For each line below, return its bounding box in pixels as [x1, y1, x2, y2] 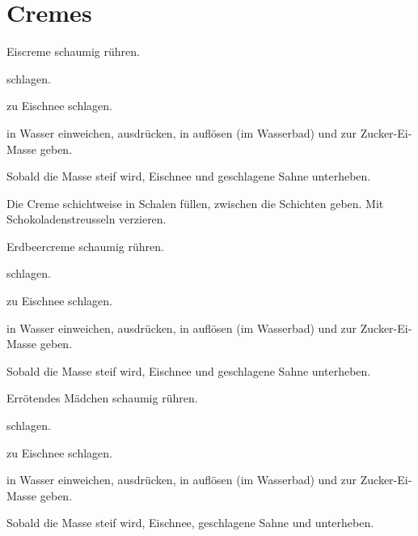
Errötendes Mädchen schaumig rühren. [6, 389, 198, 406]
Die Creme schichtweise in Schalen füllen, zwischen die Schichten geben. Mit [6, 194, 384, 211]
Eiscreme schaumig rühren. [6, 43, 140, 60]
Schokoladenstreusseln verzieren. [6, 211, 167, 228]
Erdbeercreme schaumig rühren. [6, 237, 164, 254]
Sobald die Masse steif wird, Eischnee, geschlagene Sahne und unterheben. [6, 514, 374, 531]
